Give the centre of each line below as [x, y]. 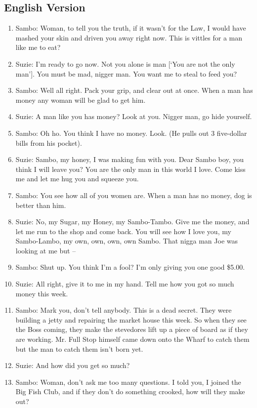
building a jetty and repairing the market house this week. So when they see [131, 319]
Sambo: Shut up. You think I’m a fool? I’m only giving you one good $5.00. [130, 267]
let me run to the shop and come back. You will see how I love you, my [123, 231]
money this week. [42, 293]
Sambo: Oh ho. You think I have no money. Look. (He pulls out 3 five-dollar [131, 133]
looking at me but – [46, 250]
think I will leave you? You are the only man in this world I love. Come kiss [130, 169]
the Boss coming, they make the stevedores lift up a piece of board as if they [132, 329]
